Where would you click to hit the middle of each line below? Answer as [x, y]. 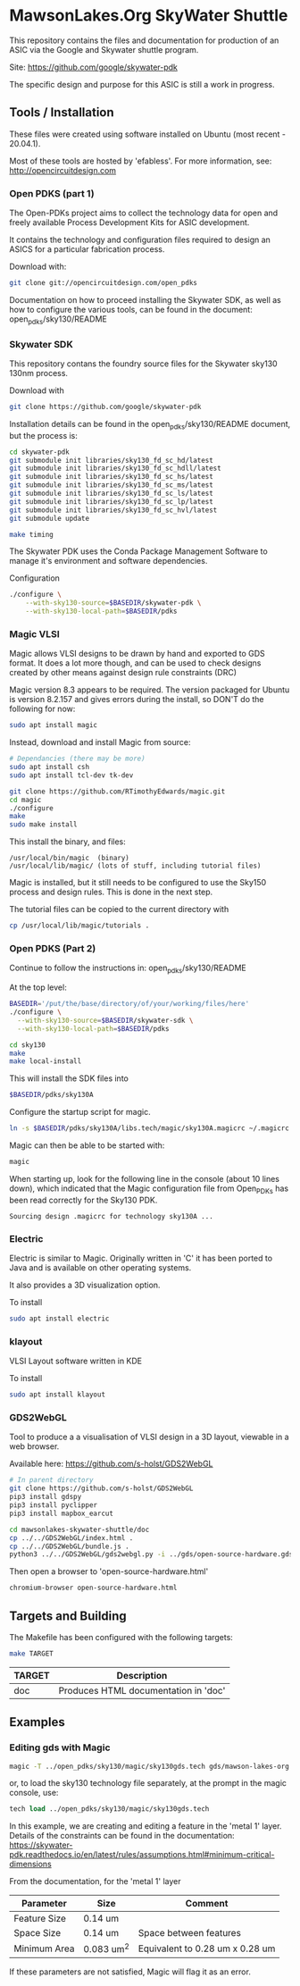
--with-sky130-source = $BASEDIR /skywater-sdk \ [105, 1020]
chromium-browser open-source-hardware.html [93, 1588]
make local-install [46, 1061]
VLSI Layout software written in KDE [76, 1361]
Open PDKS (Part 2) [53, 949]
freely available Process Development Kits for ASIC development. [129, 222]
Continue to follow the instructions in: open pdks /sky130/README [128, 969]
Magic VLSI [34, 633]
